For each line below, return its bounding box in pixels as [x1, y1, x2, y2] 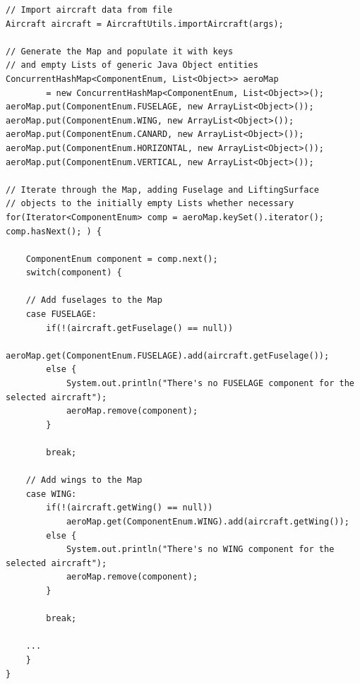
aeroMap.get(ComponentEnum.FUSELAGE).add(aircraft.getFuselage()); [6, 350, 330, 361]
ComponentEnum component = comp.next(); [25, 253, 218, 264]
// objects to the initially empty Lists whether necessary [6, 198, 294, 209]
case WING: [25, 488, 77, 499]
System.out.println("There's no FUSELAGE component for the [66, 378, 354, 389]
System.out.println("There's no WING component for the [66, 544, 335, 555]
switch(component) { [25, 268, 122, 278]
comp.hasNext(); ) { [6, 226, 102, 236]
